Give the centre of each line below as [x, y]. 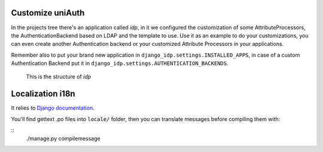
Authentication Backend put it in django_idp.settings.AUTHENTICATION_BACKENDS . [120, 63]
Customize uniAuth [48, 13]
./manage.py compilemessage [63, 138]
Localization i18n [43, 94]
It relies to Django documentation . [53, 108]
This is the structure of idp [59, 77]
